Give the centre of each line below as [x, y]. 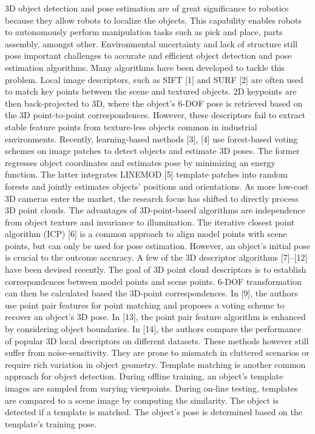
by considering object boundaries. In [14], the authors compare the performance [153, 329]
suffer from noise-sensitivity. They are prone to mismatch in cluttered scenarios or [157, 352]
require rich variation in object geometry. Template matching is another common [155, 364]
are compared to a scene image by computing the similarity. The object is [142, 400]
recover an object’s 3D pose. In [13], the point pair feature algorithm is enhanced [155, 317]
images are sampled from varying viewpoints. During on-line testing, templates [151, 388]
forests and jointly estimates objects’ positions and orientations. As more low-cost [157, 186]
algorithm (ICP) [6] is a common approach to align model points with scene [146, 234]
